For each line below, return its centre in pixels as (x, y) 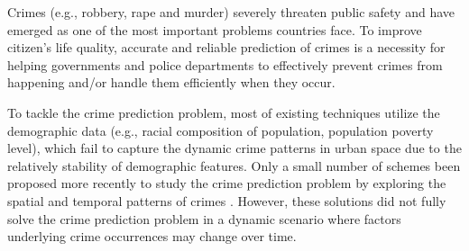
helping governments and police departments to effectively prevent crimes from (225, 64)
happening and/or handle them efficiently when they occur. (171, 82)
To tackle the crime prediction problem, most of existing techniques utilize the (224, 112)
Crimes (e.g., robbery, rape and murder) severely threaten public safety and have (231, 12)
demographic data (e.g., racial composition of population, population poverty (221, 130)
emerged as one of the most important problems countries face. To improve (215, 29)
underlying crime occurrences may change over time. (152, 236)
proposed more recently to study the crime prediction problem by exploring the (227, 183)
